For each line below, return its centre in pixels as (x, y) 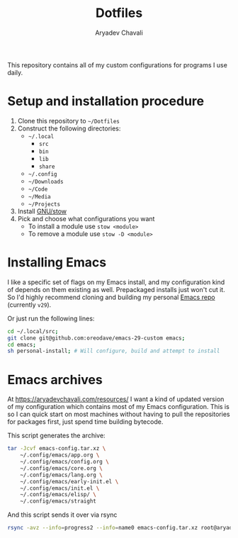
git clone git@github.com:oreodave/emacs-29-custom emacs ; (96, 338)
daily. (15, 72)
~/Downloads (46, 181)
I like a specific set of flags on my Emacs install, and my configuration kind (116, 282)
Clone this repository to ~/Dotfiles (69, 121)
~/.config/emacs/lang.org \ (61, 475)
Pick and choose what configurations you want (86, 218)
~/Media (39, 196)
